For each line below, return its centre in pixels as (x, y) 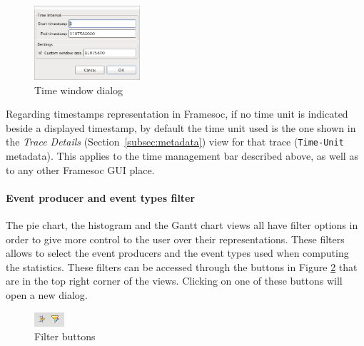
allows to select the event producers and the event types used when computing (177, 253)
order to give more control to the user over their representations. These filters (175, 239)
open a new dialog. (47, 294)
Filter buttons (65, 336)
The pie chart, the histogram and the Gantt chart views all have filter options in (182, 225)
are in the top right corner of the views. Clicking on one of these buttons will (174, 281)
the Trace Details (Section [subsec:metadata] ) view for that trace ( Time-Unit (175, 142)
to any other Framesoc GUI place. (80, 169)
